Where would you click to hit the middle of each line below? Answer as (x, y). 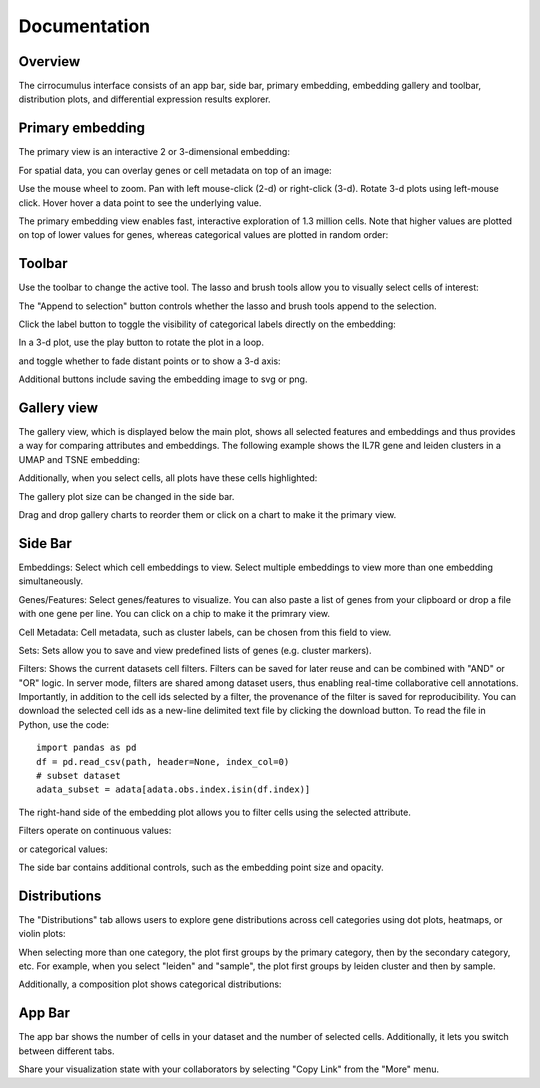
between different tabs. (66, 1051)
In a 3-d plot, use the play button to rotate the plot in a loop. (141, 342)
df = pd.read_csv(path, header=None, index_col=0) (163, 761)
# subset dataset (78, 776)
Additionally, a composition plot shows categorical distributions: (150, 984)
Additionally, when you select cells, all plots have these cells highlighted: (168, 478)
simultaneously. (51, 581)
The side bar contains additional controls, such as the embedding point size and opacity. (201, 867)
